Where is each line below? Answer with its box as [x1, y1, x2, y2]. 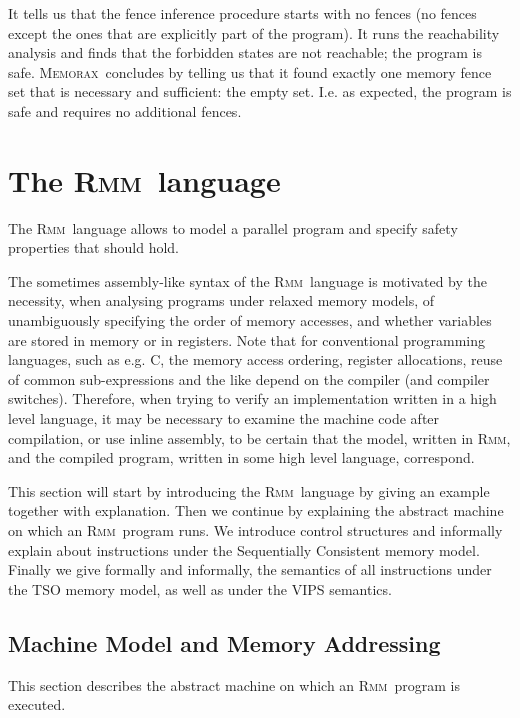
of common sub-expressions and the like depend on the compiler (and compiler [8, 368, 490, 389]
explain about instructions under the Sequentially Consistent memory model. [8, 539, 480, 560]
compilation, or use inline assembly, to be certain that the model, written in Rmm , [8, 427, 511, 448]
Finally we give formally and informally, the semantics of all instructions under [8, 559, 492, 580]
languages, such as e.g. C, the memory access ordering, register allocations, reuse [8, 349, 503, 370]
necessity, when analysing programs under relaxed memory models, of [8, 290, 435, 311]
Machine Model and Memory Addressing [8, 627, 441, 658]
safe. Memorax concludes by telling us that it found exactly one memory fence [8, 61, 492, 82]
